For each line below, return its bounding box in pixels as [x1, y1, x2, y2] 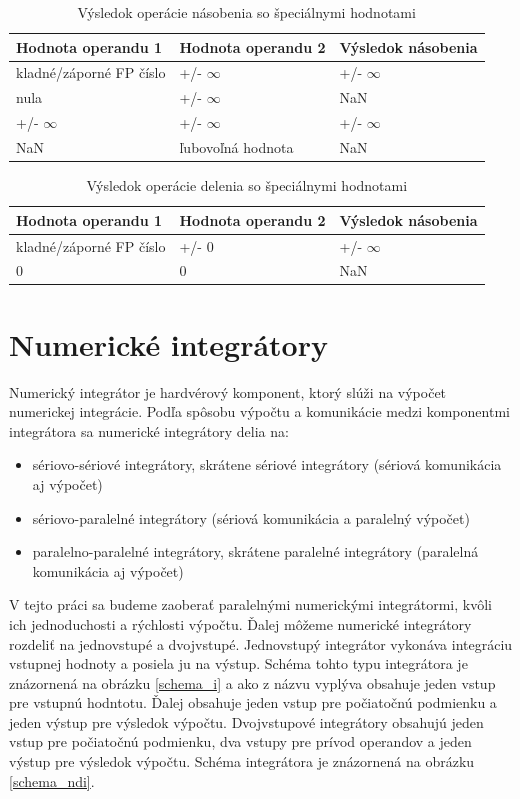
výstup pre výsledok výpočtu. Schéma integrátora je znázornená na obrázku [9, 751, 475, 772]
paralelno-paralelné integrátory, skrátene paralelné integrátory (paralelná [32, 541, 479, 562]
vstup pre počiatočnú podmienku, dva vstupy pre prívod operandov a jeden [9, 731, 472, 752]
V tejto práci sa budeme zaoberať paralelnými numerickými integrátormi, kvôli [9, 594, 492, 615]
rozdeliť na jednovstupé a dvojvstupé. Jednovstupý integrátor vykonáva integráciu [9, 633, 513, 654]
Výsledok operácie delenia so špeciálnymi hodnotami [86, 175, 408, 196]
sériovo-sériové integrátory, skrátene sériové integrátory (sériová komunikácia [32, 454, 502, 475]
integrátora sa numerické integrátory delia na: [9, 420, 289, 441]
